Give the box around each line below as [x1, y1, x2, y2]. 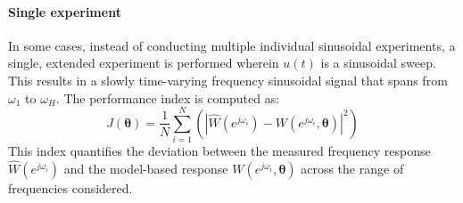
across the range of [301, 159, 404, 178]
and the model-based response [63, 159, 228, 178]
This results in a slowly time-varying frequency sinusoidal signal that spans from [8, 70, 448, 89]
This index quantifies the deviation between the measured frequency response [8, 142, 431, 160]
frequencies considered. [8, 179, 133, 198]
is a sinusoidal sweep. [320, 53, 436, 72]
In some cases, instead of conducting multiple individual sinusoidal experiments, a [8, 36, 456, 54]
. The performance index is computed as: [55, 88, 280, 107]
